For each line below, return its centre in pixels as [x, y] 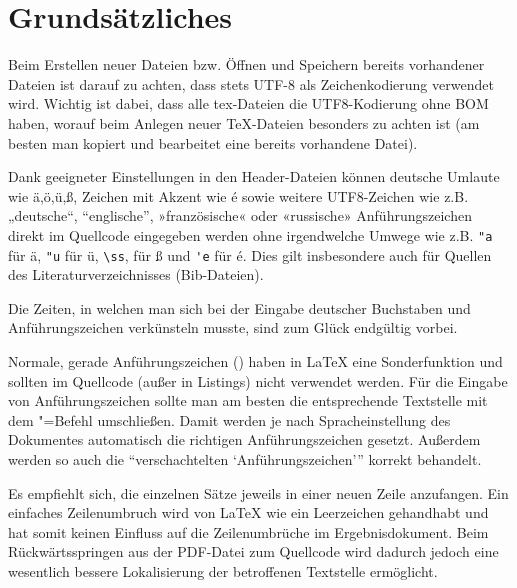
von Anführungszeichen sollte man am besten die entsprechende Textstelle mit [248, 400]
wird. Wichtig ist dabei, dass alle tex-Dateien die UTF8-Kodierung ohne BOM [248, 103]
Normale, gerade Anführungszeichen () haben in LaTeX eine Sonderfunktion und [255, 360]
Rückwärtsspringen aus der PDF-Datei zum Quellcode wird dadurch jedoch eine [253, 551]
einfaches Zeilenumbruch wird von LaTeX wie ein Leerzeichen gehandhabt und [248, 512]
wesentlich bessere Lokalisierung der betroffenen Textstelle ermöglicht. [223, 570]
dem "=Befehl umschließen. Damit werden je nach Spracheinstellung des [229, 419]
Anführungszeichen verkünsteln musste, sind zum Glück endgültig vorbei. [233, 327]
